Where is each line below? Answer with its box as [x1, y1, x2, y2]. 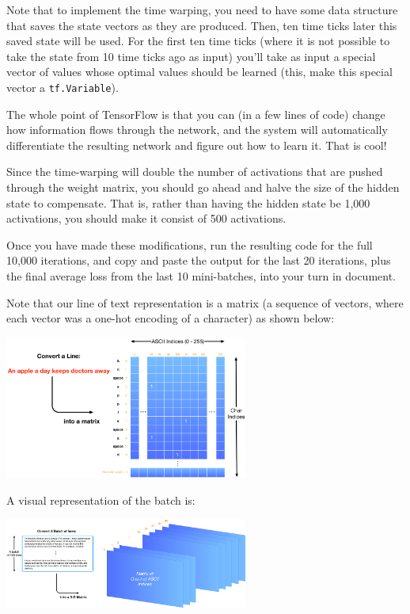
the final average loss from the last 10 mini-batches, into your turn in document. [6, 267, 397, 284]
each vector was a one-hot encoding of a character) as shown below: [6, 310, 335, 326]
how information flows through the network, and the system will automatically [6, 121, 388, 138]
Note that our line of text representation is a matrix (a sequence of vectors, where [6, 294, 404, 311]
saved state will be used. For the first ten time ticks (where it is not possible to [6, 32, 390, 49]
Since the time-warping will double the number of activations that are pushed [6, 163, 383, 180]
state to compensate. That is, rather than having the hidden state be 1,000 [6, 194, 370, 211]
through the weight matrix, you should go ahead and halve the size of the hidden [6, 179, 400, 195]
